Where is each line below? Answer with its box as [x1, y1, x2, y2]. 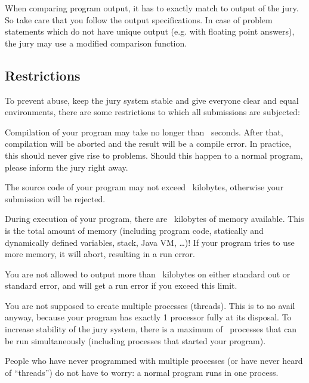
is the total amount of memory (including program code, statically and [5, 224, 264, 236]
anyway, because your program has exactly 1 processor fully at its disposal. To [5, 311, 292, 323]
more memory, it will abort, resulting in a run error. [5, 248, 195, 260]
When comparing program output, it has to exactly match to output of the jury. [5, 2, 299, 14]
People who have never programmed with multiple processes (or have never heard [5, 354, 303, 367]
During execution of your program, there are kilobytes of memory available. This [5, 212, 304, 225]
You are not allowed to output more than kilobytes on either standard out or [5, 267, 291, 280]
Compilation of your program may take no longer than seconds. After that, [5, 125, 283, 138]
